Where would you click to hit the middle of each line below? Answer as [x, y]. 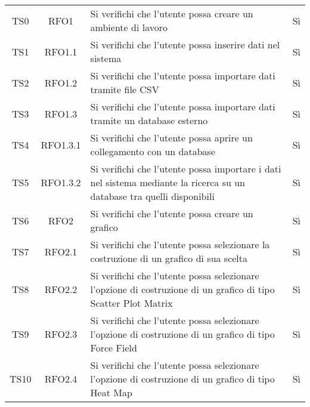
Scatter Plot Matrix [131, 303]
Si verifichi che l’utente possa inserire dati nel [185, 44]
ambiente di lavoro [129, 27]
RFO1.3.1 [61, 144]
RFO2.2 [61, 289]
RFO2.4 [61, 379]
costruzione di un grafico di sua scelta [169, 258]
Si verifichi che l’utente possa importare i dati [186, 169]
